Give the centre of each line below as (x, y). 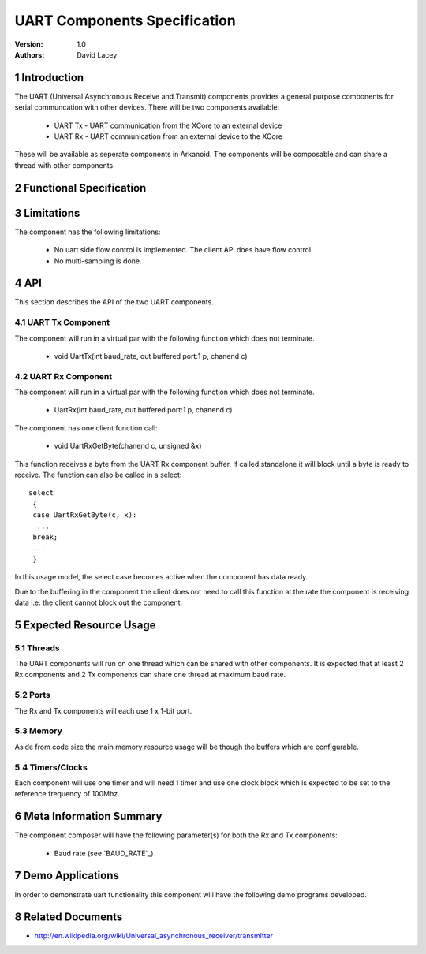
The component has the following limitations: (88, 232)
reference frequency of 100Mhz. (67, 794)
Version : (29, 44)
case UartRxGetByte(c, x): (85, 515)
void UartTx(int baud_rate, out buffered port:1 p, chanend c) (151, 356)
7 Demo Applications (67, 876)
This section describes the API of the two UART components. (114, 302)
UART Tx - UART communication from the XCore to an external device (168, 125)
